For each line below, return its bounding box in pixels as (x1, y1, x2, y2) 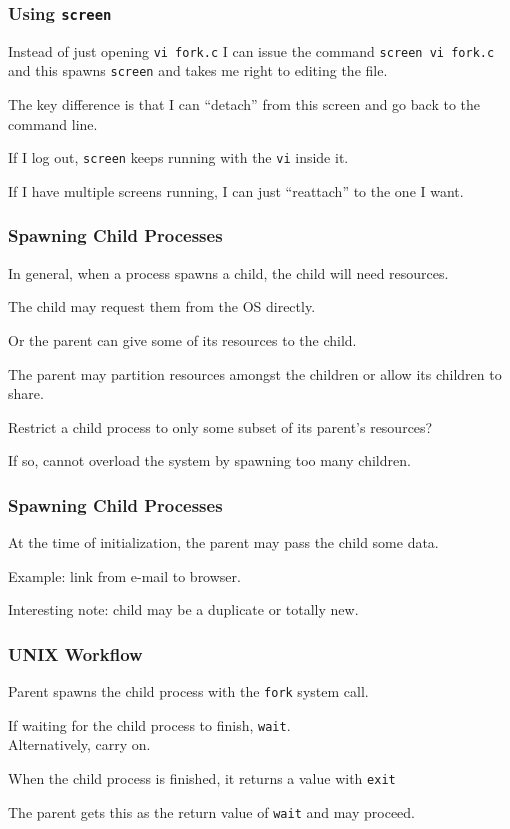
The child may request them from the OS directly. (8, 296, 316, 317)
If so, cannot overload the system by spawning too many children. (8, 450, 411, 471)
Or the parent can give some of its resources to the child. (8, 329, 357, 350)
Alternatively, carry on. (8, 734, 151, 755)
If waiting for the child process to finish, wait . (8, 714, 291, 735)
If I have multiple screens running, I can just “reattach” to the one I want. (8, 180, 464, 201)
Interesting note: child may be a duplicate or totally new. (8, 599, 359, 620)
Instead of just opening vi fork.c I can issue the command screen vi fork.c (8, 40, 495, 61)
